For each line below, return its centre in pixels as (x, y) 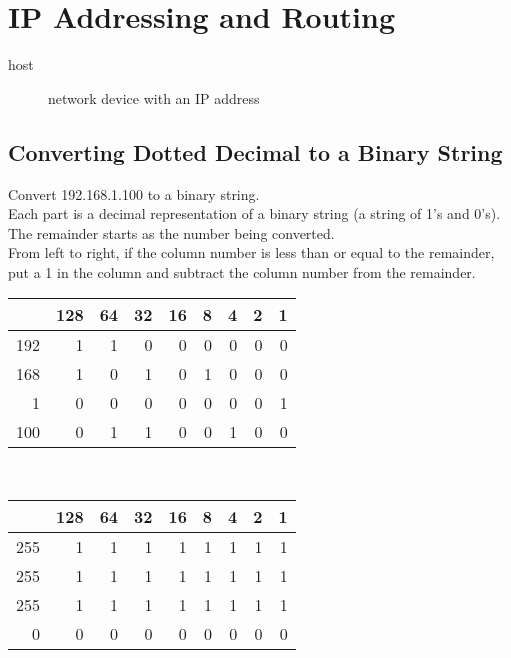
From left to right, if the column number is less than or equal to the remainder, (251, 252)
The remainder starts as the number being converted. (171, 232)
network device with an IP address (154, 97)
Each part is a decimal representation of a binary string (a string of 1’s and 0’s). (254, 213)
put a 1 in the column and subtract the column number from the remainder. (242, 271)
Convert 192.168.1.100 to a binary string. (134, 193)
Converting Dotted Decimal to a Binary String (255, 151)
